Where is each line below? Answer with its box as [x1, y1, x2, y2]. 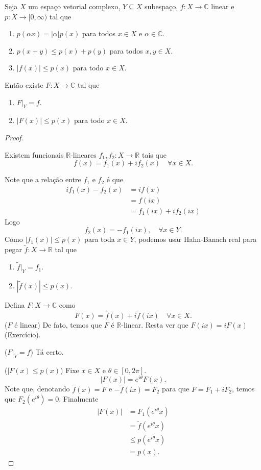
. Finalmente [59, 393, 99, 404]
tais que [141, 149, 167, 160]
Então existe [5, 79, 43, 90]
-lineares [70, 149, 97, 160]
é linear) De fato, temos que [14, 319, 102, 330]
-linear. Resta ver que [121, 319, 188, 330]
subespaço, [145, 1, 178, 11]
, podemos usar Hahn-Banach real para [134, 234, 257, 244]
